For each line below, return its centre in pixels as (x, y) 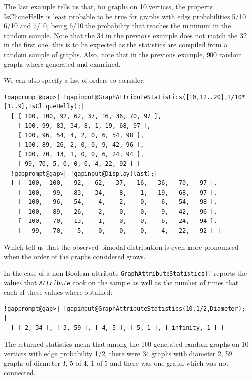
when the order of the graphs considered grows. (75, 256)
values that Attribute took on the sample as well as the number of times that (121, 282)
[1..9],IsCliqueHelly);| (44, 107)
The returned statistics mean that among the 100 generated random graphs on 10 (126, 344)
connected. (20, 372)
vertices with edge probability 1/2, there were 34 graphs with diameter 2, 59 (118, 353)
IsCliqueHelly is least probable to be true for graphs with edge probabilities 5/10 (125, 16)
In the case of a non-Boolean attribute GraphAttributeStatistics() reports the (126, 272)
